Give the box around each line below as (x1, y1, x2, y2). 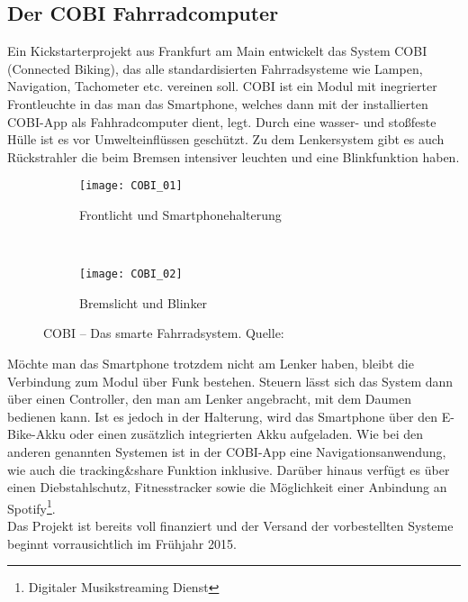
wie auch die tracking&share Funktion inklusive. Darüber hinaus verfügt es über (7, 460, 450, 479)
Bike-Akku (7, 424, 66, 443)
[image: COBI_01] (79, 179, 183, 193)
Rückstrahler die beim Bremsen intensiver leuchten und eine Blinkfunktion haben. (7, 147, 460, 166)
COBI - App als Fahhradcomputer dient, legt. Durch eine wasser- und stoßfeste (7, 112, 436, 131)
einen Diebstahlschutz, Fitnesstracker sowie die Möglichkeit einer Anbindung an (7, 478, 447, 497)
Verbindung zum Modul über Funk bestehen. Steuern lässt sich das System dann (7, 371, 454, 390)
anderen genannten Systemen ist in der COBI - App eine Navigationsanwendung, (7, 442, 446, 461)
